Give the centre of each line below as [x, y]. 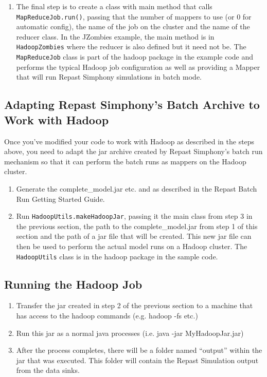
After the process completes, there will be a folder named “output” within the [139, 350]
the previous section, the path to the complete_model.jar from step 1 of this [137, 226]
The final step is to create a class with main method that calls [114, 6]
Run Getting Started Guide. [60, 199]
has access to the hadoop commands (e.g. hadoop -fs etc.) [107, 315]
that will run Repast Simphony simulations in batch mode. [109, 77]
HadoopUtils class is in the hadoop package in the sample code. [117, 256]
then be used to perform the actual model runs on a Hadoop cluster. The [132, 246]
